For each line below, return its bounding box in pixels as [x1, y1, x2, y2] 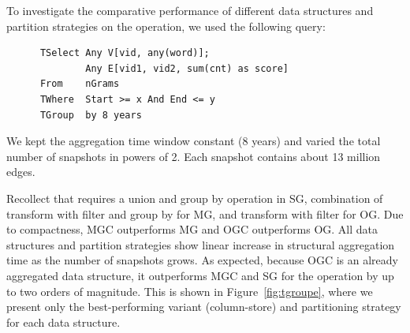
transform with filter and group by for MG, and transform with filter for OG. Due [6, 205, 404, 222]
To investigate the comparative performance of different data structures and [6, 2, 374, 18]
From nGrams [39, 78, 120, 90]
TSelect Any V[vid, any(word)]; [39, 47, 210, 59]
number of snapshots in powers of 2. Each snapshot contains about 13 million [6, 148, 381, 164]
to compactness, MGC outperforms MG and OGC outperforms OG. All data [6, 221, 378, 238]
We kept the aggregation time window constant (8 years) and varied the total [6, 133, 381, 149]
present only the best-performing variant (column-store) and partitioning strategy [6, 298, 401, 315]
